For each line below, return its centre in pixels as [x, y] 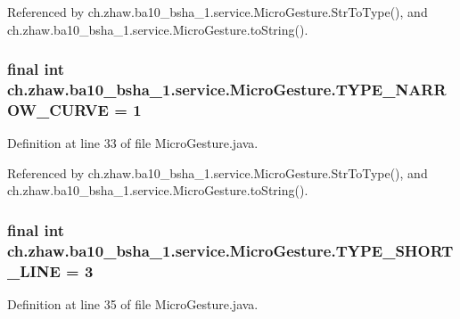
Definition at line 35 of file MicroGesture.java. [133, 304]
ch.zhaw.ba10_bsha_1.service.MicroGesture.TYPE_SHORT [230, 250]
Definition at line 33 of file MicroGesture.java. [133, 143]
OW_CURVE [58, 109]
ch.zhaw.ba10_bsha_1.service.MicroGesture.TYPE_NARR [227, 90]
